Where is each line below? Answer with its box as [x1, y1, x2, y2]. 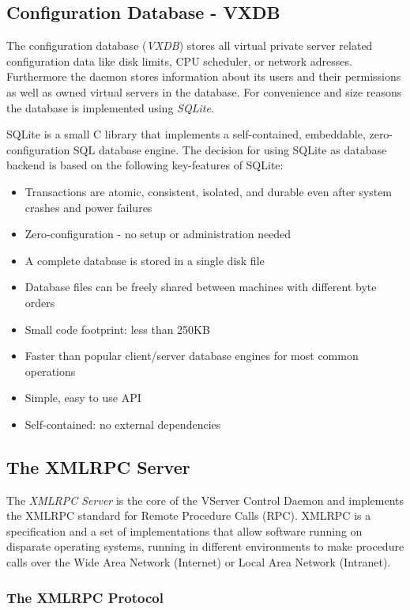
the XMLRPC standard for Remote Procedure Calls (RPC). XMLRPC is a [6, 507, 371, 524]
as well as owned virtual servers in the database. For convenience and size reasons [6, 83, 402, 100]
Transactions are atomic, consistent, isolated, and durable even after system [24, 183, 393, 199]
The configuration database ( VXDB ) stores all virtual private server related [6, 37, 373, 54]
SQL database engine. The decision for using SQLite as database [73, 141, 387, 157]
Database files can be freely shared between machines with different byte [24, 278, 377, 295]
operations [24, 362, 76, 379]
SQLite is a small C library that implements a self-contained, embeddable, [6, 126, 366, 142]
